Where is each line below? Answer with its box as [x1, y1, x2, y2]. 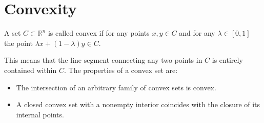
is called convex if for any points [48, 28, 150, 38]
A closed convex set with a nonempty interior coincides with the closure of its [16, 99, 260, 110]
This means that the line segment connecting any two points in [4, 55, 202, 65]
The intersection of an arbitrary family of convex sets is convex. [16, 82, 216, 92]
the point [4, 37, 33, 48]
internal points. [16, 109, 64, 119]
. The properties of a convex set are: [64, 64, 178, 75]
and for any [179, 28, 215, 38]
